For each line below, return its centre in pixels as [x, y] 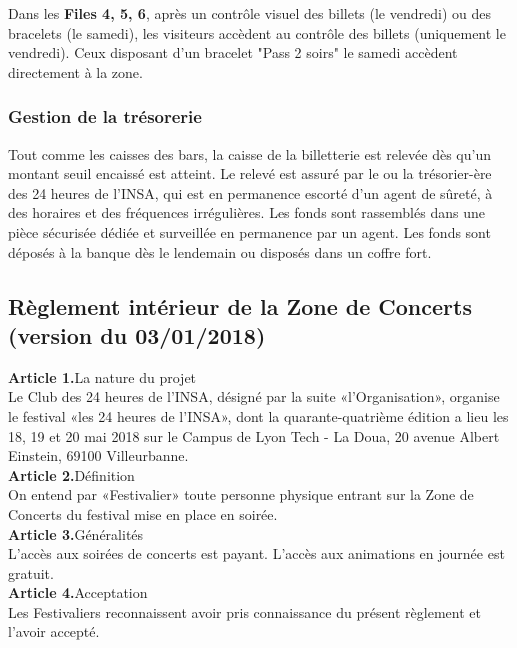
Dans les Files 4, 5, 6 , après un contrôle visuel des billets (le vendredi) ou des [249, 13]
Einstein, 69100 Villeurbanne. [98, 455]
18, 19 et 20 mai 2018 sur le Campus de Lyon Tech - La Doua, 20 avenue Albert [254, 435]
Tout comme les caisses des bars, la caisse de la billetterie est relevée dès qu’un [249, 153]
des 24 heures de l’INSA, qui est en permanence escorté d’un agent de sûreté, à [250, 192]
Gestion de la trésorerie [105, 116]
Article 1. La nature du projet [102, 376]
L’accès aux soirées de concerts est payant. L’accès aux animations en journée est [256, 553]
